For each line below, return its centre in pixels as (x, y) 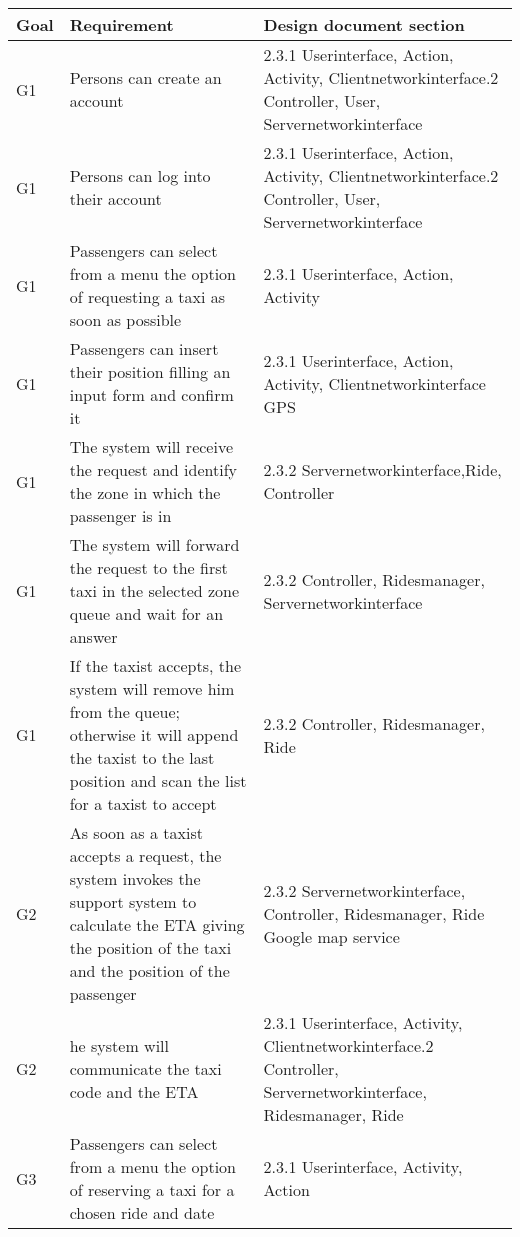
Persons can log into (140, 175)
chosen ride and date (142, 1212)
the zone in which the (145, 492)
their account (115, 198)
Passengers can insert (144, 348)
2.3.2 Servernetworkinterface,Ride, (382, 469)
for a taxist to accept (143, 803)
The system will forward (154, 544)
